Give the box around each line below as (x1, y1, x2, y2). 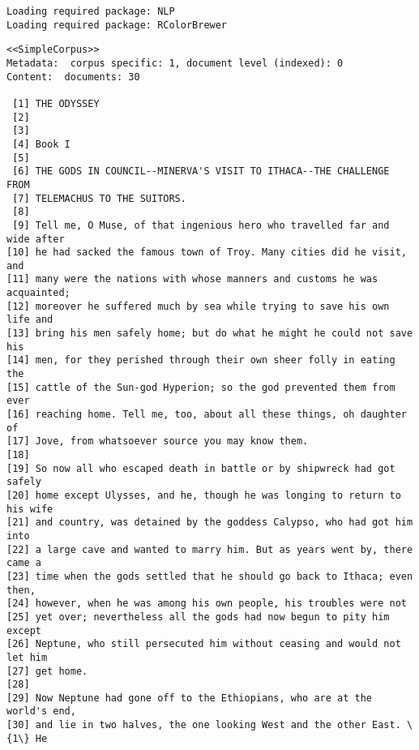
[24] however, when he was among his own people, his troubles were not (6, 598, 407, 610)
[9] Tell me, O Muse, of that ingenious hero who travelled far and (12, 219, 390, 231)
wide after (6, 233, 65, 245)
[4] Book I (12, 138, 71, 150)
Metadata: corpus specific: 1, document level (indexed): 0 (6, 57, 344, 69)
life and (6, 314, 53, 326)
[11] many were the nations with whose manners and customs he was (6, 273, 378, 285)
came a (6, 557, 41, 569)
